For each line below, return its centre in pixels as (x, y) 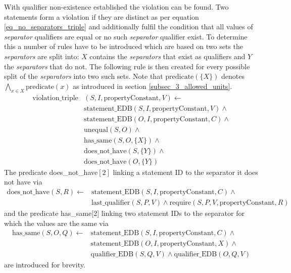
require (180, 203)
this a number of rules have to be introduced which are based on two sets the (124, 46)
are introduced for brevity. (45, 265)
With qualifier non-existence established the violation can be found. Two (116, 7)
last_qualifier (111, 203)
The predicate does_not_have (51, 172)
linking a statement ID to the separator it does (185, 172)
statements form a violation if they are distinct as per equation (102, 16)
